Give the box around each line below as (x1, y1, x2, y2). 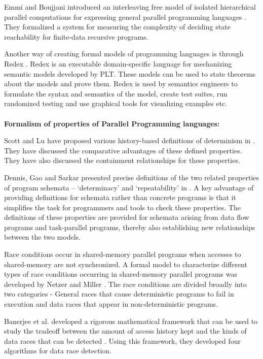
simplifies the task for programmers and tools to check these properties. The (4, 202, 241, 212)
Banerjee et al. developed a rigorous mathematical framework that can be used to (4, 315, 258, 326)
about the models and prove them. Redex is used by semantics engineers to (4, 78, 238, 89)
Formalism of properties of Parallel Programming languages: (4, 118, 220, 128)
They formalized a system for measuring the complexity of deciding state (4, 21, 231, 32)
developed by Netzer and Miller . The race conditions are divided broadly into (4, 278, 247, 289)
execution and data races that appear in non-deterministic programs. (4, 299, 218, 309)
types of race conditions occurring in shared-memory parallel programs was (4, 269, 237, 279)
